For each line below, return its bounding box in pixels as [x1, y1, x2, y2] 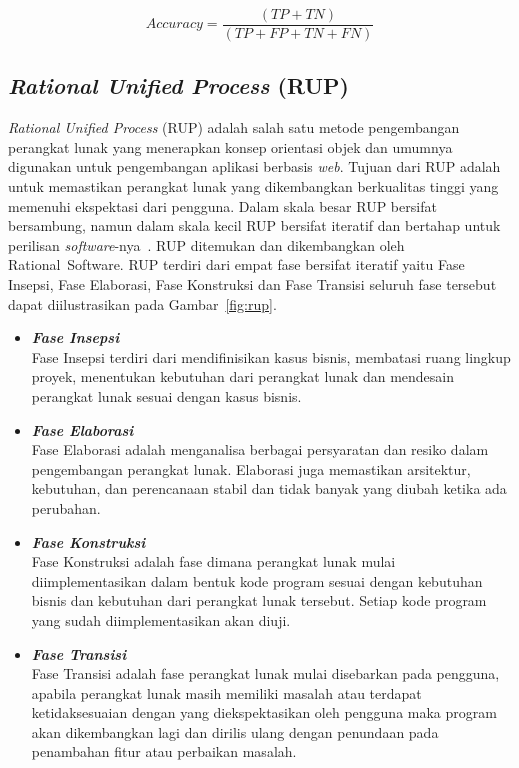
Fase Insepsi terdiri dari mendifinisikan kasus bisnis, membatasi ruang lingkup [31, 346, 511, 367]
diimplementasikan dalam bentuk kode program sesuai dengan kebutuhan [31, 570, 483, 591]
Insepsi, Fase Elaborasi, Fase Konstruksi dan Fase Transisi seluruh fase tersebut [8, 274, 497, 295]
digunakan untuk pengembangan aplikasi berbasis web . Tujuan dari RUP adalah [8, 156, 501, 177]
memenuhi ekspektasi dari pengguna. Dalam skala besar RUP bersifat [8, 195, 437, 216]
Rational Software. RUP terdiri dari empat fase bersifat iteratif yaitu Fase [8, 254, 465, 275]
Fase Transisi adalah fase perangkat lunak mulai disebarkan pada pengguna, [31, 663, 500, 684]
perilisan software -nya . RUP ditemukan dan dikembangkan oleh [8, 234, 405, 255]
